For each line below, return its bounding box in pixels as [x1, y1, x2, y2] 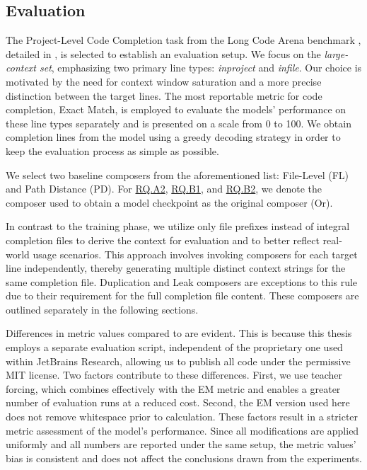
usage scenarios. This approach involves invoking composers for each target [33, 246, 358, 261]
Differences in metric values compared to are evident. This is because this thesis [6, 326, 352, 340]
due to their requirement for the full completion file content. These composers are [6, 288, 359, 303]
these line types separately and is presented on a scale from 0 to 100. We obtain [6, 115, 351, 130]
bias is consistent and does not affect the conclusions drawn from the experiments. [6, 450, 362, 465]
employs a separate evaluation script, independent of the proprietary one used [6, 340, 343, 355]
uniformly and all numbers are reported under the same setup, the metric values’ [6, 437, 356, 452]
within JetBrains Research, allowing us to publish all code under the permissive [6, 353, 351, 368]
